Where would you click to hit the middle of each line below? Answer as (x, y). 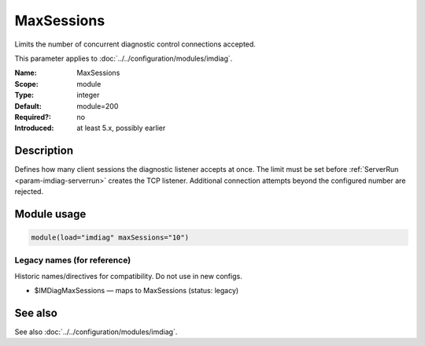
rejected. (29, 191)
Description (44, 151)
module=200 (98, 106)
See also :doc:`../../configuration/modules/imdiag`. (96, 332)
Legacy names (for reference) (73, 260)
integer (88, 95)
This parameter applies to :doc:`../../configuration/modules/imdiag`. (124, 58)
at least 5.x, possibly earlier (121, 128)
